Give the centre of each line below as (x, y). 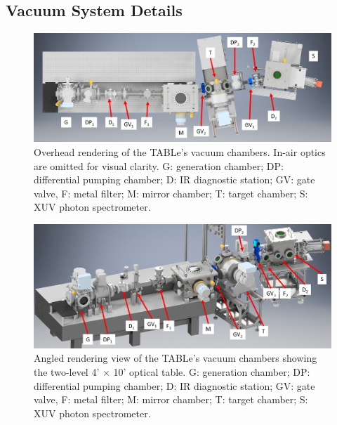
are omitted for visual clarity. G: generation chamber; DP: (159, 165)
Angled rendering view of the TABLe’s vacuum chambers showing (176, 358)
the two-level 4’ (67, 372)
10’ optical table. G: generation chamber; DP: (212, 372)
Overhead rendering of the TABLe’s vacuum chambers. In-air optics (180, 152)
